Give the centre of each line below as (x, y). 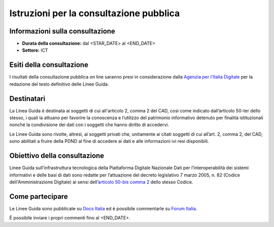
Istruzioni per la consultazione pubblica (95, 13)
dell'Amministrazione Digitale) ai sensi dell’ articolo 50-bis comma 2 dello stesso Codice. (101, 182)
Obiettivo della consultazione (57, 156)
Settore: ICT (35, 50)
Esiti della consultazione (49, 65)
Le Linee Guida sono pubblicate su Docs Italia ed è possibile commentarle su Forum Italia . (103, 208)
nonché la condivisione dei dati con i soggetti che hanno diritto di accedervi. (89, 125)
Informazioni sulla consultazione (62, 31)
